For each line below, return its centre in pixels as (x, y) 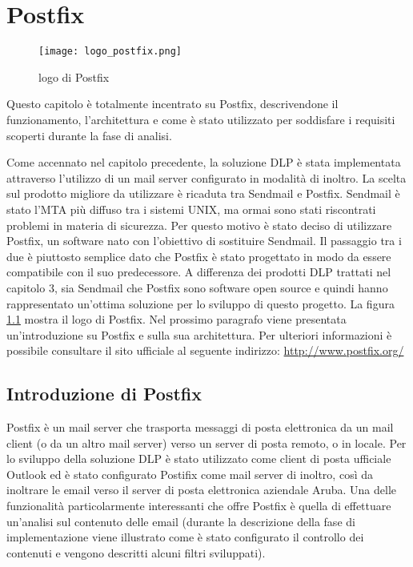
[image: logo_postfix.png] (110, 52)
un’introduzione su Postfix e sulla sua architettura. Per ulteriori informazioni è (199, 334)
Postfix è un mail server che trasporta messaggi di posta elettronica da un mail (200, 427)
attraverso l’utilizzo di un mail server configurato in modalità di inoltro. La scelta (206, 177)
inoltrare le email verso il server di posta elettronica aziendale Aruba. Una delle (201, 490)
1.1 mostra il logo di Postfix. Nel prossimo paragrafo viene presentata (176, 319)
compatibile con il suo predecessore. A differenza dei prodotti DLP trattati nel (199, 272)
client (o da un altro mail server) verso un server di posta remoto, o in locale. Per (206, 442)
